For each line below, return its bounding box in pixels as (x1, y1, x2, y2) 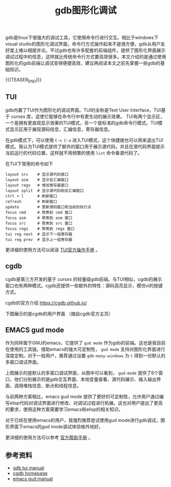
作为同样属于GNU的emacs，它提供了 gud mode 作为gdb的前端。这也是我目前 (5, 340, 166, 346)
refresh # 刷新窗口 (5, 199, 58, 204)
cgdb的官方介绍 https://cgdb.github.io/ (5, 300, 87, 306)
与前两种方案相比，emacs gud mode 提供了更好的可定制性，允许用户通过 (5, 393, 160, 400)
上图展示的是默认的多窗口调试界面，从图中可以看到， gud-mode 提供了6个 (5, 370, 159, 376)
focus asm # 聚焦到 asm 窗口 (5, 215, 72, 220)
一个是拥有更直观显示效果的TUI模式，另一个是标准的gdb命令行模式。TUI (5, 120, 158, 126)
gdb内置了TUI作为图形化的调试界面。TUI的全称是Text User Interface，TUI (5, 107, 161, 113)
